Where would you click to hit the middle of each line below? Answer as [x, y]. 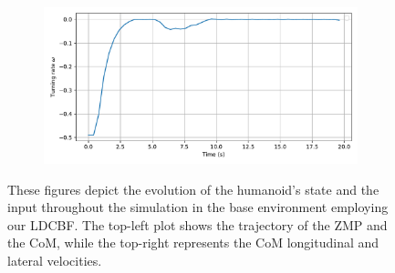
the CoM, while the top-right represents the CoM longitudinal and [193, 243]
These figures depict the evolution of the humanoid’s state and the [193, 189]
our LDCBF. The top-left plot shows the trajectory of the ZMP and [197, 224]
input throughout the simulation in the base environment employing [198, 207]
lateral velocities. [55, 260]
